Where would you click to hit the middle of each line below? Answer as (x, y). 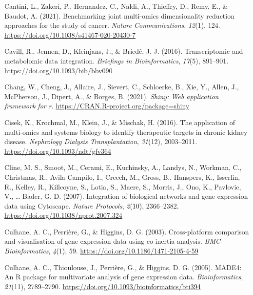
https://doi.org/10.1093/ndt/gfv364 (58, 151)
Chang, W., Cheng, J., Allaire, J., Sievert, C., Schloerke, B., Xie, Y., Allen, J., (122, 87)
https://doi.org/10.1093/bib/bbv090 (58, 70)
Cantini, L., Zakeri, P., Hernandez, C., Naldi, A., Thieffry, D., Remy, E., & (116, 6)
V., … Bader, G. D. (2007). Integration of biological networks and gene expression (126, 196)
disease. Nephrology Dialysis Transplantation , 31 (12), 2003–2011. (101, 141)
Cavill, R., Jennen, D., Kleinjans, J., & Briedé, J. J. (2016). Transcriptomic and (124, 51)
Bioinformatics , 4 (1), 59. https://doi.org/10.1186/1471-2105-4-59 (101, 251)
